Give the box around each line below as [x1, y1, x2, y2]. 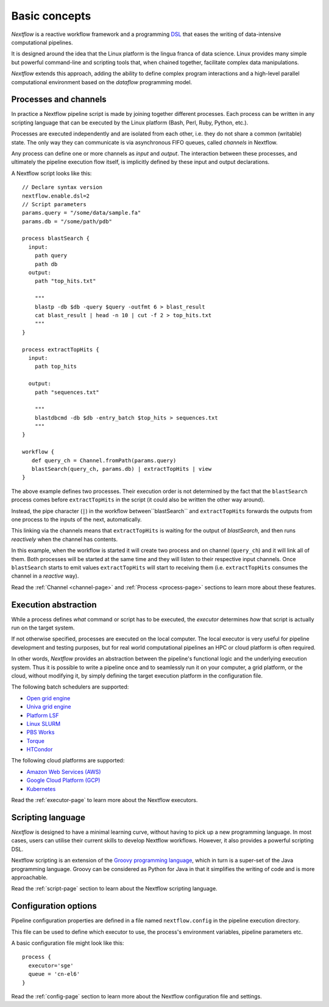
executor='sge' [28, 962, 74, 969]
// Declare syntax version [22, 184, 103, 191]
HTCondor [26, 746, 53, 753]
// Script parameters [22, 201, 87, 207]
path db [34, 260, 58, 268]
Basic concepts [11, 9, 91, 23]
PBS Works [26, 729, 55, 736]
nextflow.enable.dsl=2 [22, 192, 90, 199]
